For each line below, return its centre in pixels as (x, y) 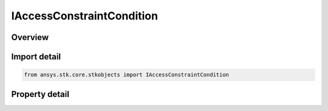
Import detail (36, 57)
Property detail (40, 94)
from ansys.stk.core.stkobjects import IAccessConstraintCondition (127, 75)
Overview (30, 37)
